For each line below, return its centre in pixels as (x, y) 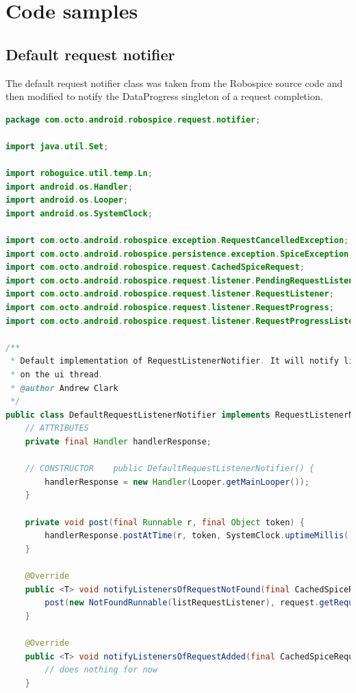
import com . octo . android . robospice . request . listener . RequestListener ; (170, 294)
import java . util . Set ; (57, 146)
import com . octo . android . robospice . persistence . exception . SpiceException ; (180, 254)
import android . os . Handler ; (69, 187)
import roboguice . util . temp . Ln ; (79, 174)
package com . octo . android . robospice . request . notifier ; (133, 119)
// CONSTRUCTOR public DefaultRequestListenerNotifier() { (170, 469)
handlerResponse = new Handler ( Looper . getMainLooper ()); (177, 482)
